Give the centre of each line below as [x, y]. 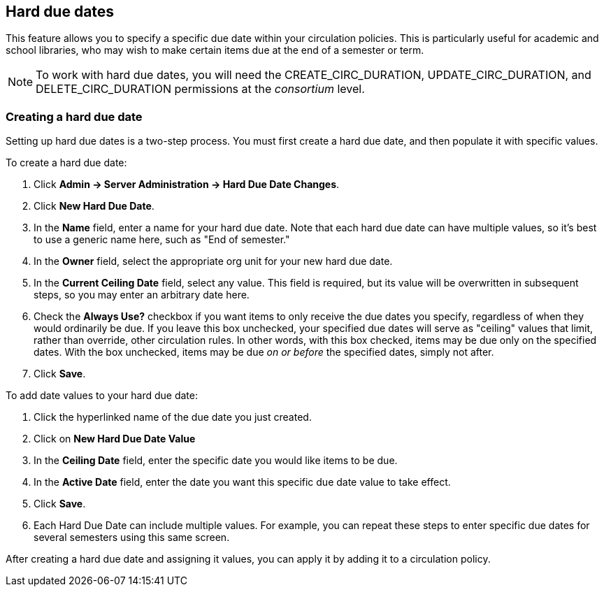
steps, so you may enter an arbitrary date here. [142, 295]
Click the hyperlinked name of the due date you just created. [173, 417]
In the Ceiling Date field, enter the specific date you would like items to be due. [216, 461]
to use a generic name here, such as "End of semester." [162, 240]
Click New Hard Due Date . [94, 206]
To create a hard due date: [66, 163]
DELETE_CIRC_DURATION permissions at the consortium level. [200, 89]
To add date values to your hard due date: [102, 396]
